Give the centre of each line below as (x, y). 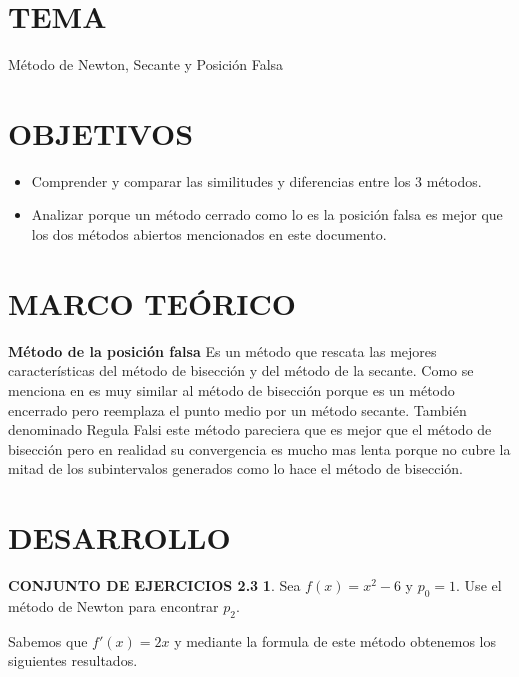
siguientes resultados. (73, 660)
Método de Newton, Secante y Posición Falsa (146, 64)
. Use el (479, 585)
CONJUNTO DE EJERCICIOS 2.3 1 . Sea (154, 585)
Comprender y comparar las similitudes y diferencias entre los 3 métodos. (256, 180)
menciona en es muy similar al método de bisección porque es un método (231, 389)
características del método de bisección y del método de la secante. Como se (241, 370)
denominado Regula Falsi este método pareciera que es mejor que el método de (250, 429)
